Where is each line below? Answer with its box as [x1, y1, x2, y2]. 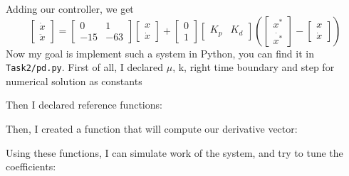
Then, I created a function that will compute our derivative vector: [6, 121, 298, 136]
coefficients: [6, 159, 56, 174]
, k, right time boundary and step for [172, 60, 335, 75]
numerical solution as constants [6, 73, 142, 88]
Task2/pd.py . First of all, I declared [6, 60, 164, 75]
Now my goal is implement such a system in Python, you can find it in [6, 45, 314, 60]
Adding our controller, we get [6, 1, 134, 16]
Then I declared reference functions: [6, 97, 162, 112]
